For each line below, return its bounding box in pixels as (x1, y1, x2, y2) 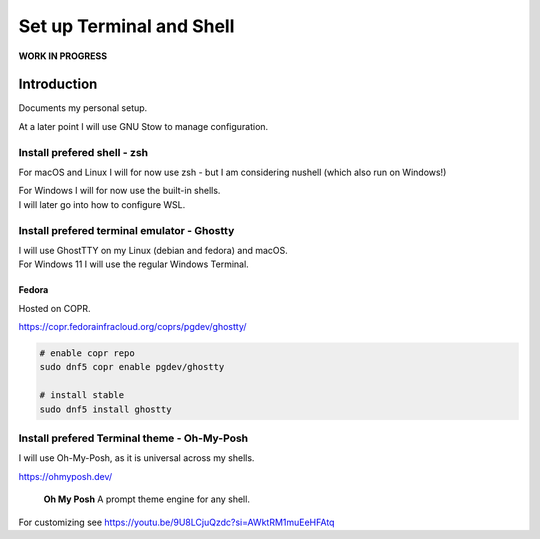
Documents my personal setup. (18, 102, 148, 114)
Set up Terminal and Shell (18, 15, 235, 37)
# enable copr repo (39, 348, 135, 359)
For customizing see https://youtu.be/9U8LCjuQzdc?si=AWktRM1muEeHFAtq (18, 516, 335, 528)
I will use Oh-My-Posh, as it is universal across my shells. (18, 452, 255, 464)
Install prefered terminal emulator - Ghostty (18, 223, 235, 237)
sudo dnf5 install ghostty (39, 403, 172, 415)
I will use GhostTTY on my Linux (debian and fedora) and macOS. (18, 244, 289, 256)
